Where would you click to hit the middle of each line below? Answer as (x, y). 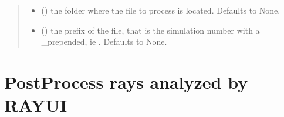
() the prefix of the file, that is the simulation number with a (151, 30)
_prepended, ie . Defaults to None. (104, 41)
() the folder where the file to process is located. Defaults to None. (161, 10)
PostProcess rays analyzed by (126, 81)
